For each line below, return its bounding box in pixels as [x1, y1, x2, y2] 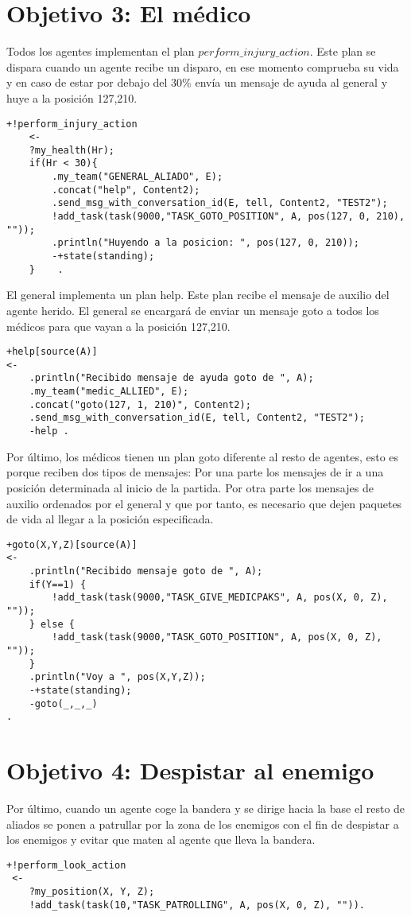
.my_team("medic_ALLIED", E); [29, 386, 189, 398]
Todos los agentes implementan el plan [6, 43, 195, 60]
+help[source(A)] [6, 346, 98, 358]
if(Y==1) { [29, 578, 87, 590]
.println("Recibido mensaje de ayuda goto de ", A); [29, 372, 314, 384]
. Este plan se [309, 43, 376, 60]
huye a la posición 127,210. [6, 89, 138, 106]
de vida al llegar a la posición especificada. [6, 511, 214, 527]
